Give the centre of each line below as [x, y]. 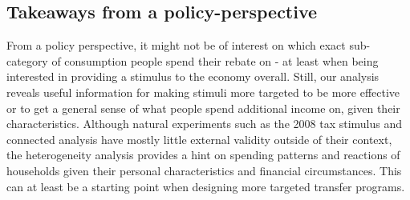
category [27, 60]
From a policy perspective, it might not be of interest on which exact [176, 45]
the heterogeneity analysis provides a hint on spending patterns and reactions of [203, 155]
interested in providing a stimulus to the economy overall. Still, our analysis [193, 76]
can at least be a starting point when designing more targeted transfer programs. [206, 186]
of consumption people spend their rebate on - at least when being [215, 60]
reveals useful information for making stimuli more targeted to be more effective [203, 92]
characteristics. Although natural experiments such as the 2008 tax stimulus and [205, 124]
